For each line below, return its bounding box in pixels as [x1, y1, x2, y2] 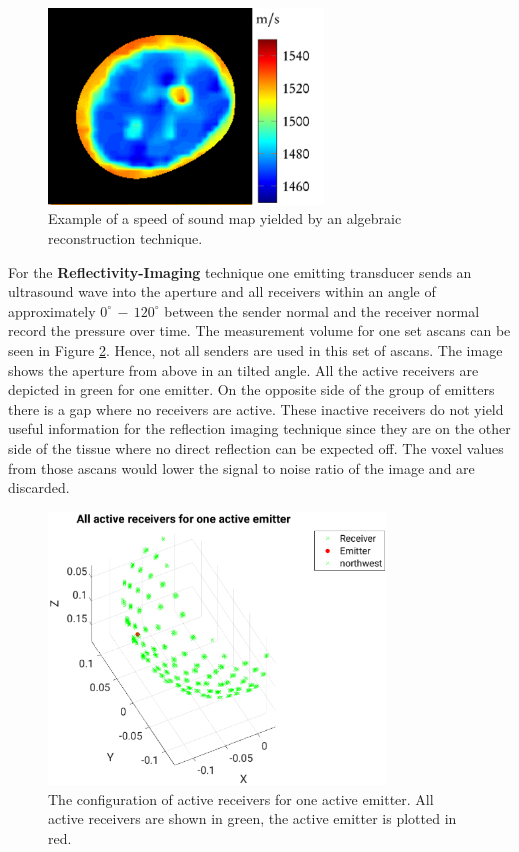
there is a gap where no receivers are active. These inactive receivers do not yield [8, 398, 504, 419]
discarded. [8, 477, 70, 498]
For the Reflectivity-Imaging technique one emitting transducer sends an [8, 261, 472, 282]
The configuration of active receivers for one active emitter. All [48, 788, 434, 809]
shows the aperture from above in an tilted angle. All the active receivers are [8, 359, 479, 380]
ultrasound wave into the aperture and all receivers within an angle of [8, 281, 436, 302]
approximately [8, 300, 96, 321]
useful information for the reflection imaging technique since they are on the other [8, 418, 511, 439]
